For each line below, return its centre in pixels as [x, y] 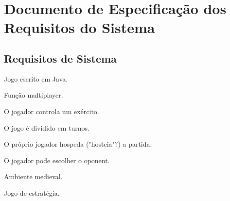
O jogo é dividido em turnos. [47, 127]
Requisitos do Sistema [80, 27]
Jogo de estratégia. [32, 193]
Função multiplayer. [34, 95]
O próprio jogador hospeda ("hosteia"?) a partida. [78, 144]
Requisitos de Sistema [60, 58]
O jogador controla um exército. [52, 111]
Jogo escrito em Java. [36, 78]
